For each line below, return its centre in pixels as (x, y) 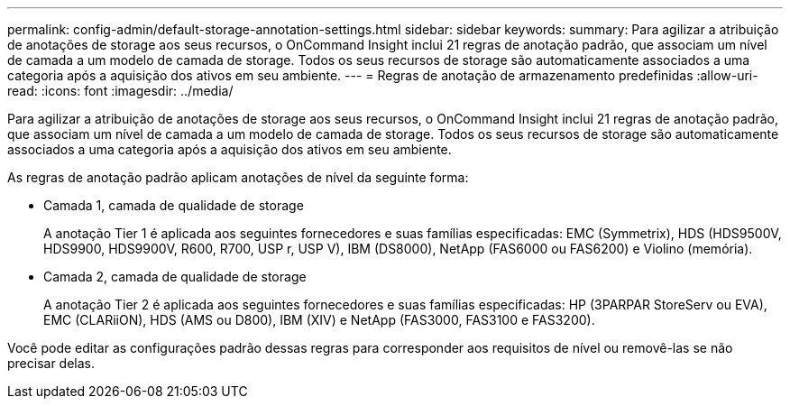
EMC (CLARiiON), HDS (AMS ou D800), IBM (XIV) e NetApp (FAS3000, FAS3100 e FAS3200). (319, 320)
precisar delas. (51, 363)
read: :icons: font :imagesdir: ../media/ (120, 91)
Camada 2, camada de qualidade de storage (175, 277)
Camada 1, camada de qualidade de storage (174, 205)
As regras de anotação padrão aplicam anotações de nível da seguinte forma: (238, 177)
